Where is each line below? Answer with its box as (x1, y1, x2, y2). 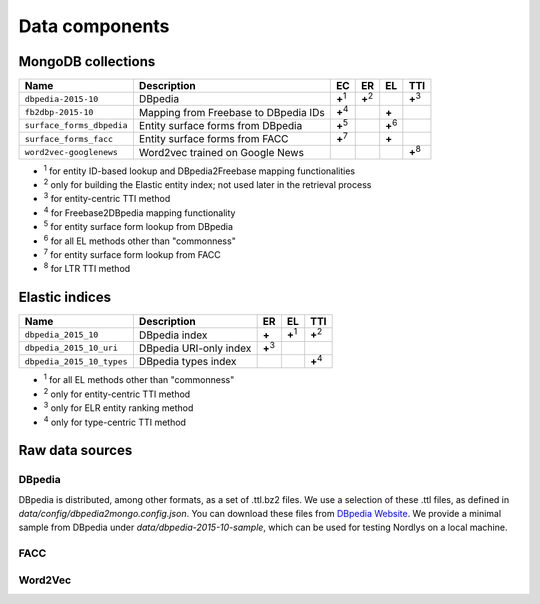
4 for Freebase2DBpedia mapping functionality (43, 205, 236, 219)
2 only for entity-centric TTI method (43, 386, 191, 400)
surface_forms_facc (24, 133, 114, 144)
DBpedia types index (138, 355, 237, 369)
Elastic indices (18, 289, 112, 306)
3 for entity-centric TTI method (43, 191, 171, 205)
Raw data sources (18, 442, 133, 459)
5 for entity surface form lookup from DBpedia (43, 219, 234, 233)
